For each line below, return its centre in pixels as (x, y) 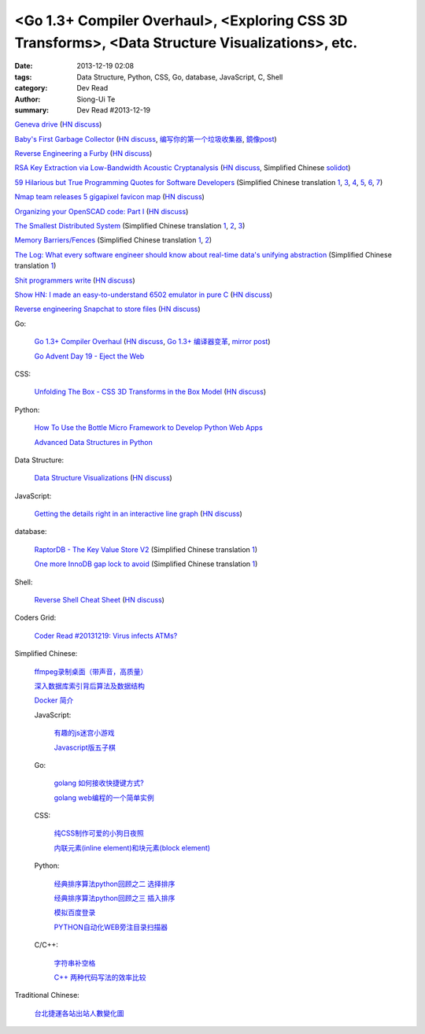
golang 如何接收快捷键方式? (99, 783)
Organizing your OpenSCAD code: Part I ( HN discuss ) (102, 211)
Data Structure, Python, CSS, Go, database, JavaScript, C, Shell (180, 77)
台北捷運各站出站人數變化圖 (79, 1013)
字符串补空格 (75, 963)
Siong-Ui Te (96, 99)
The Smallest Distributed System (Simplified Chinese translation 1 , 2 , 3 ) (130, 226)
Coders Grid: (35, 617)
